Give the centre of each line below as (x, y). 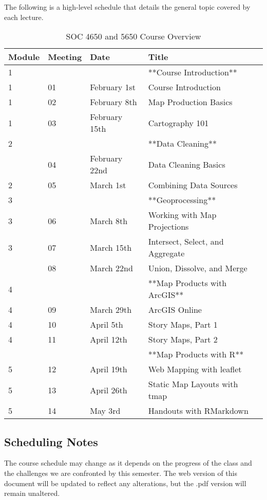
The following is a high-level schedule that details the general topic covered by (127, 7)
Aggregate (166, 253)
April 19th (109, 369)
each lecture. (24, 17)
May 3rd (105, 411)
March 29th (111, 310)
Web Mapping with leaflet (195, 369)
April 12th (109, 339)
